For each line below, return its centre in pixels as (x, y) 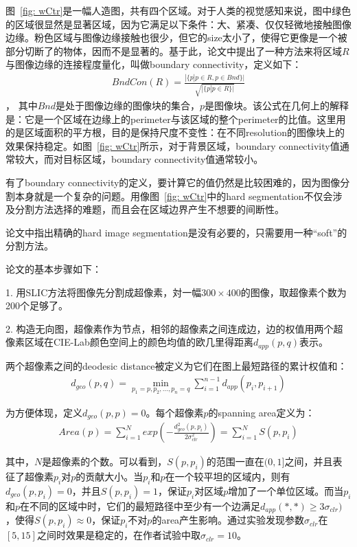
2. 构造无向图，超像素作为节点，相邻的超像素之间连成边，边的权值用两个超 (174, 328)
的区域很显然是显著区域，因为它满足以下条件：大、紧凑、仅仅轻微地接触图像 (178, 24)
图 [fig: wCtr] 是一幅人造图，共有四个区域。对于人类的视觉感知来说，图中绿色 (178, 10)
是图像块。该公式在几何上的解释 (277, 105)
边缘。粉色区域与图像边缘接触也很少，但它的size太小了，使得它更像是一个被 (176, 37)
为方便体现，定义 (44, 412)
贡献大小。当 (114, 477)
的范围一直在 (235, 461)
